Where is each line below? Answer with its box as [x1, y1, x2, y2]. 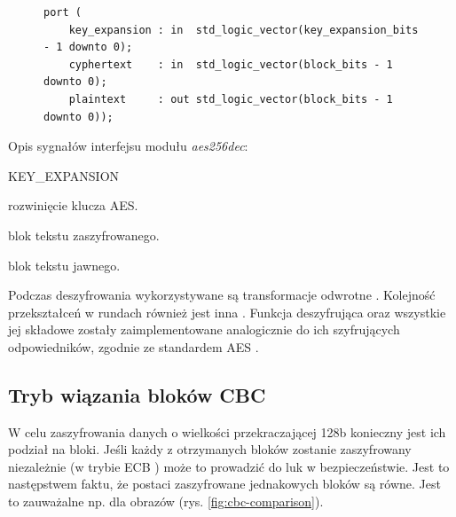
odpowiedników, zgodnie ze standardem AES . [8, 337, 259, 356]
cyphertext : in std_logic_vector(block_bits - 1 [68, 58, 393, 71]
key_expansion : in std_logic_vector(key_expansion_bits [68, 23, 419, 36]
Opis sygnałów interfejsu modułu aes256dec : [8, 137, 248, 155]
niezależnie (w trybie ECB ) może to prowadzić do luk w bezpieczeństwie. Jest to [8, 457, 450, 475]
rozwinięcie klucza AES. [8, 196, 138, 215]
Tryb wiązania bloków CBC [8, 380, 266, 408]
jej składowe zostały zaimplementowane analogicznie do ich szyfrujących [8, 320, 400, 339]
